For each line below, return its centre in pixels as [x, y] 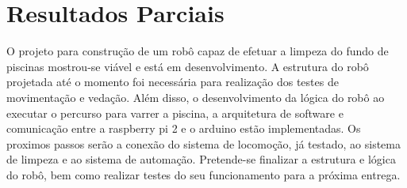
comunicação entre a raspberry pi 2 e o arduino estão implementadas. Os [184, 128]
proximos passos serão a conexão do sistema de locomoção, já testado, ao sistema [203, 143]
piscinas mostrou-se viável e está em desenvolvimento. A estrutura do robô [188, 66]
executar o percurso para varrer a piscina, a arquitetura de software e [175, 113]
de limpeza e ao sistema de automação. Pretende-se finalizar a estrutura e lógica [201, 159]
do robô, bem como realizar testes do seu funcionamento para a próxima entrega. [203, 174]
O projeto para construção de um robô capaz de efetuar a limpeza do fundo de [198, 51]
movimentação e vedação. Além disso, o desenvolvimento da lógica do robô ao [196, 97]
